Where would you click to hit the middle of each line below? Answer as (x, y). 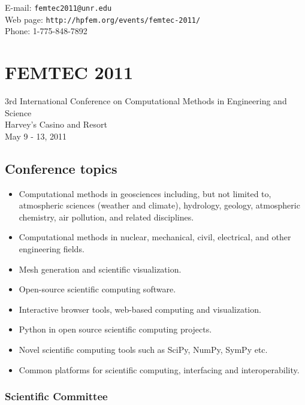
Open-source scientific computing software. (97, 289)
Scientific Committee (56, 396)
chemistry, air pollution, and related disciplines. (106, 217)
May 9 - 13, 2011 (36, 136)
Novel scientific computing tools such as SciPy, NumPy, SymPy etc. (143, 349)
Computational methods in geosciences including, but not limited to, (145, 193)
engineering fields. (52, 248)
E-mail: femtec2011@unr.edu (58, 7)
